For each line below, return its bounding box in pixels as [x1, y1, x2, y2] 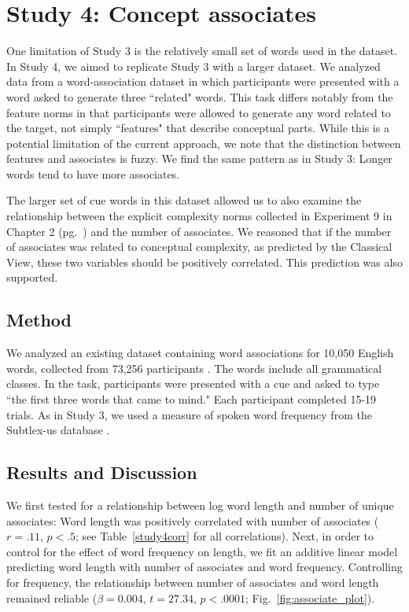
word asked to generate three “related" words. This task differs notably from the [6, 88, 393, 105]
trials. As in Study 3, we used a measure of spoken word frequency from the [6, 406, 372, 422]
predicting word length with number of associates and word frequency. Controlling [6, 559, 403, 575]
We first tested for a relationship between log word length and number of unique [6, 497, 394, 513]
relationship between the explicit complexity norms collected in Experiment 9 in [6, 208, 392, 224]
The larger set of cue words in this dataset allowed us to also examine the [6, 192, 362, 208]
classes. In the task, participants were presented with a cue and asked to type [6, 375, 380, 392]
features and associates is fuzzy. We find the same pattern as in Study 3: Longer [6, 150, 392, 167]
